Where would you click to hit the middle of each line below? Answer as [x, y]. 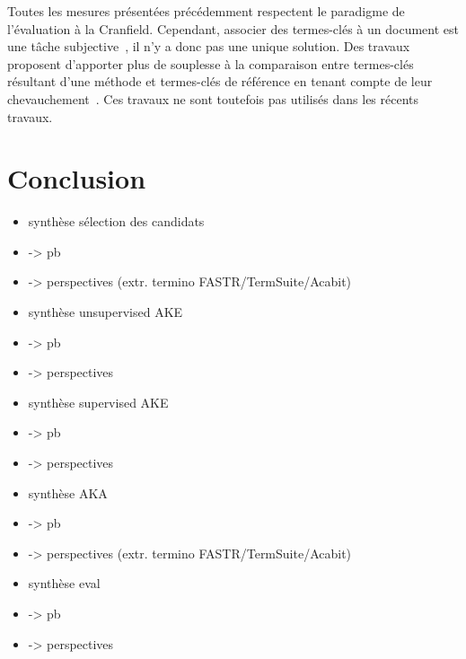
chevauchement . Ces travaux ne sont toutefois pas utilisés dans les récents [213, 98]
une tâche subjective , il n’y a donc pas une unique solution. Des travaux [209, 46]
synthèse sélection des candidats [116, 221]
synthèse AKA [68, 492]
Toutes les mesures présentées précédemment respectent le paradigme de [206, 11]
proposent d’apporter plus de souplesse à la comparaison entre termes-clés [211, 63]
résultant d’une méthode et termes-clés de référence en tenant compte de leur [220, 81]
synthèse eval [64, 583]
